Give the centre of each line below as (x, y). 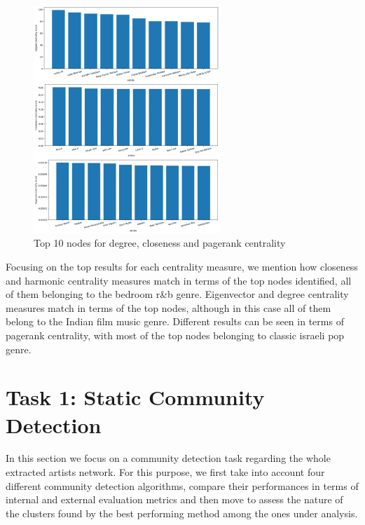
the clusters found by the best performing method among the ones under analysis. (182, 513)
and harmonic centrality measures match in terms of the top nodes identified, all (179, 280)
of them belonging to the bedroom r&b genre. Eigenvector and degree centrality (177, 294)
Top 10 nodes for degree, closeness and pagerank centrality (160, 243)
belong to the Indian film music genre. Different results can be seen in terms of (175, 321)
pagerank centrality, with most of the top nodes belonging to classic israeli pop (175, 335)
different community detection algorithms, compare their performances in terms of (182, 485)
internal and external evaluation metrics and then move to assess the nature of (174, 499)
